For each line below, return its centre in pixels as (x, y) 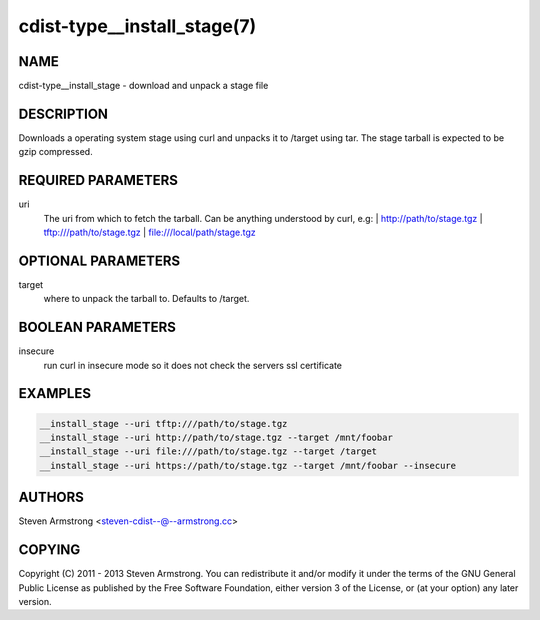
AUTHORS (51, 497)
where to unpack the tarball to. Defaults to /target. (146, 299)
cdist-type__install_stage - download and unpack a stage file (143, 86)
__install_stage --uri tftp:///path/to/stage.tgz (163, 423)
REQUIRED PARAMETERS (98, 180)
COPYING (49, 550)
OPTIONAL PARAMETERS (99, 260)
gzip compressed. (56, 152)
